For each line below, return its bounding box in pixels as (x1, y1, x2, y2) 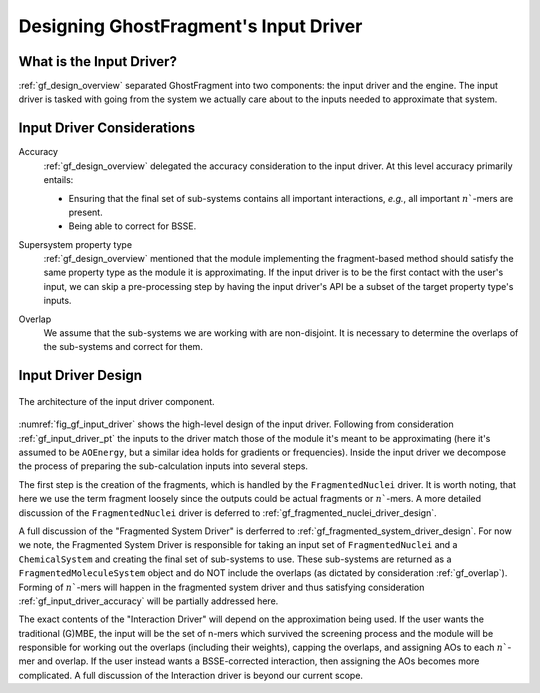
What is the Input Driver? (18, 53, 177, 70)
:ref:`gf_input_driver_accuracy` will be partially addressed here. (18, 595, 279, 607)
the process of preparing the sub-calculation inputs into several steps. (18, 460, 309, 472)
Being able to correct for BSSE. (68, 220, 197, 232)
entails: (43, 174, 74, 186)
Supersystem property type (18, 238, 133, 250)
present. (68, 206, 104, 218)
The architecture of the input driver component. (18, 395, 215, 407)
